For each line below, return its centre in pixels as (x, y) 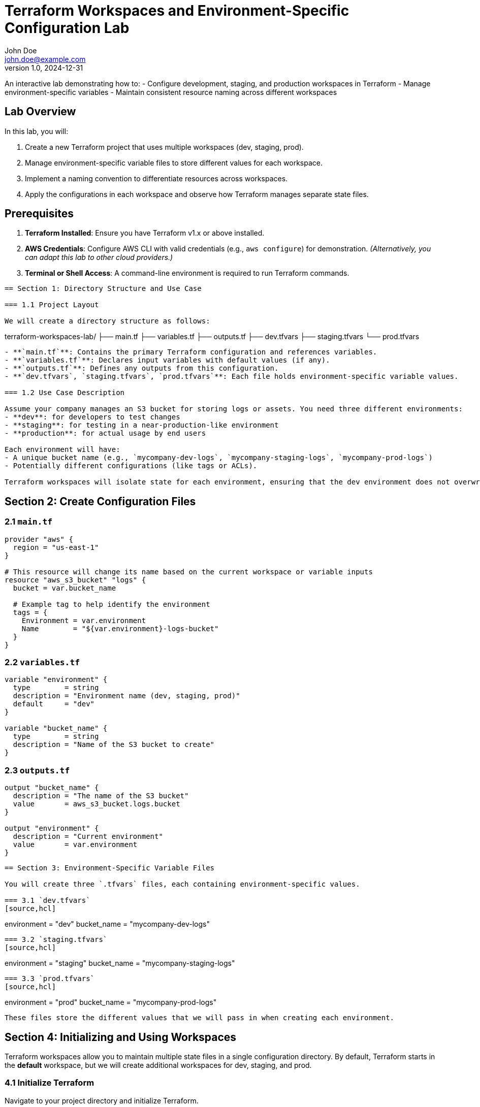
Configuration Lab (67, 28)
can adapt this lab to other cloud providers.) (99, 257)
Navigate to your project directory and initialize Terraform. (102, 1100)
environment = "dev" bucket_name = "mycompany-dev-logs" (107, 924)
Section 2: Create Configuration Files (100, 501)
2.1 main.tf (29, 522)
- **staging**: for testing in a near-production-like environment (142, 425)
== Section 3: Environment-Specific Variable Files (110, 868)
